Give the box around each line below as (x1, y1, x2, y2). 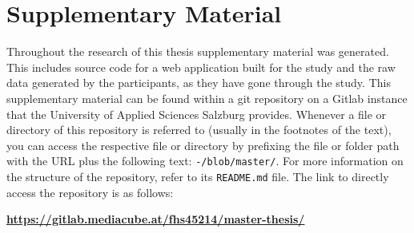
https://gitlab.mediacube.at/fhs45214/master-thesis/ (6, 211, 305, 227)
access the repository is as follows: (6, 184, 174, 200)
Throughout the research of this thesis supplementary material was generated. (6, 43, 389, 60)
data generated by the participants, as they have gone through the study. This (6, 74, 391, 91)
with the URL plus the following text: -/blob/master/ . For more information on (6, 152, 404, 169)
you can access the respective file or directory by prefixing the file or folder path (6, 136, 400, 153)
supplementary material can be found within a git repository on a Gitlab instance (6, 89, 408, 106)
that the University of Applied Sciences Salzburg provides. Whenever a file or (6, 105, 387, 122)
